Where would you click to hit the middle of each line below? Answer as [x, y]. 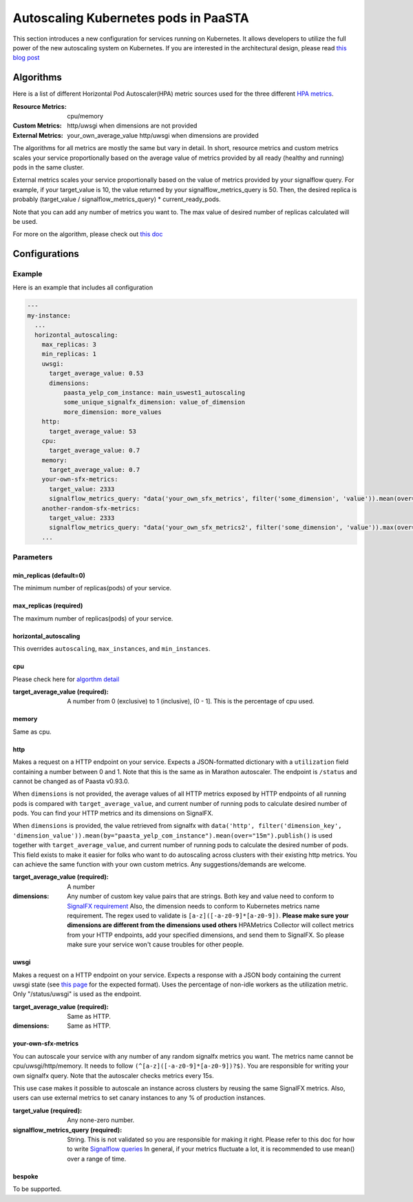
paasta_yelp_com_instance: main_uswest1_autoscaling [154, 392]
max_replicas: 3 [69, 345]
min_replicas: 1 [69, 354]
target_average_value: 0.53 [96, 373]
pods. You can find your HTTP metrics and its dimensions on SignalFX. [113, 814]
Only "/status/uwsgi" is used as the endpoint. [77, 994]
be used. [25, 221]
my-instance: [49, 315]
